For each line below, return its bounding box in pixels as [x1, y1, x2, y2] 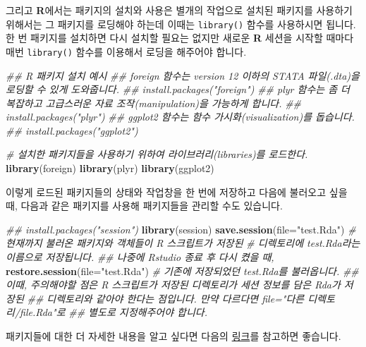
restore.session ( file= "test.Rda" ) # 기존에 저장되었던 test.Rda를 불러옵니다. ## [6, 263, 359, 278]
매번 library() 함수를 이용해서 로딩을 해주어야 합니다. [6, 44, 247, 59]
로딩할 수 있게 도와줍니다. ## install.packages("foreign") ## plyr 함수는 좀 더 [6, 82, 350, 97]
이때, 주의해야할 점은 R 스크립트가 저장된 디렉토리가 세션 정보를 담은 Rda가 [6, 277, 341, 292]
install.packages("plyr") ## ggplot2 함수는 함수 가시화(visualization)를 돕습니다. [6, 109, 355, 124]
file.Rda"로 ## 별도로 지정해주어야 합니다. [20, 305, 208, 319]
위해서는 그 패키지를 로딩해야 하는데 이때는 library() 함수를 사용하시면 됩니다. [6, 16, 356, 31]
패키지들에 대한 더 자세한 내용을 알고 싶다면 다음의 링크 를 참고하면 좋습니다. [6, 329, 341, 343]
